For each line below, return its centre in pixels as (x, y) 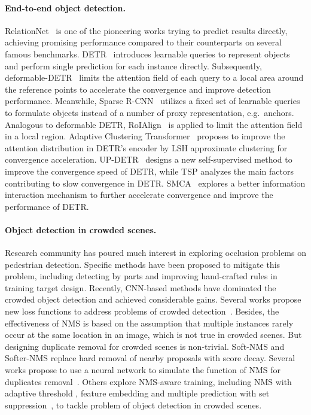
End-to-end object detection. (65, 7)
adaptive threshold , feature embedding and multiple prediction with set (137, 393)
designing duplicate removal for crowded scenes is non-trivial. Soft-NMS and (145, 346)
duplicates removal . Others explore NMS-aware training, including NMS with (148, 381)
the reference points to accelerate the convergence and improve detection (138, 89)
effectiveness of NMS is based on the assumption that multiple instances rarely (149, 323)
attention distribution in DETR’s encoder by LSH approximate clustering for (146, 147)
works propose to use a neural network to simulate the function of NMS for (143, 370)
